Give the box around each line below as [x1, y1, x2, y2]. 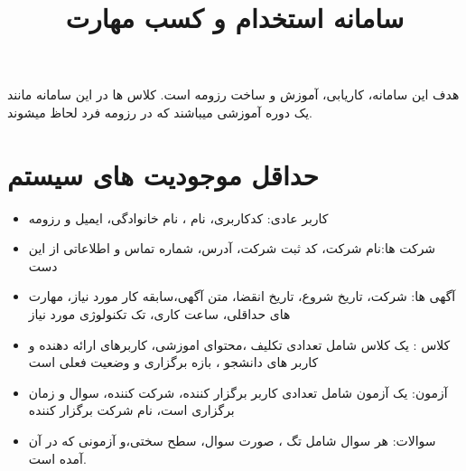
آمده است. [28, 448, 87, 467]
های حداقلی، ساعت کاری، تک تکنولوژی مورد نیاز [28, 305, 291, 324]
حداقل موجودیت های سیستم [7, 155, 319, 193]
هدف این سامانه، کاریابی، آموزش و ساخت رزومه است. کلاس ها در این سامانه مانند [7, 85, 460, 104]
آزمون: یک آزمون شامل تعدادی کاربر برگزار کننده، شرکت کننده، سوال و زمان [28, 382, 448, 401]
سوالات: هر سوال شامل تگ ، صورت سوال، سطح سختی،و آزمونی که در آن [28, 431, 436, 450]
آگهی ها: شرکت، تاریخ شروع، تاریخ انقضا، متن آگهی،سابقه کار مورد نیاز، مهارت [28, 287, 456, 306]
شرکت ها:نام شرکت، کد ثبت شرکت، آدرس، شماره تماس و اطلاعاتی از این [28, 239, 436, 258]
